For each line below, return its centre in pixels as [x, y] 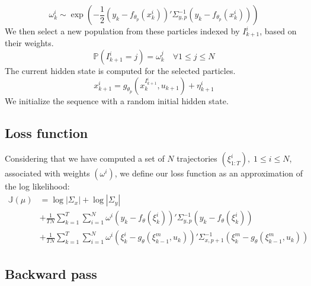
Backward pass [51, 273]
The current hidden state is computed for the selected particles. [120, 71]
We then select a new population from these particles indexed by [122, 31]
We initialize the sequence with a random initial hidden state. [117, 100]
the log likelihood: [37, 186]
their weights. [29, 43]
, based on [278, 31]
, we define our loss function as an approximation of [209, 173]
